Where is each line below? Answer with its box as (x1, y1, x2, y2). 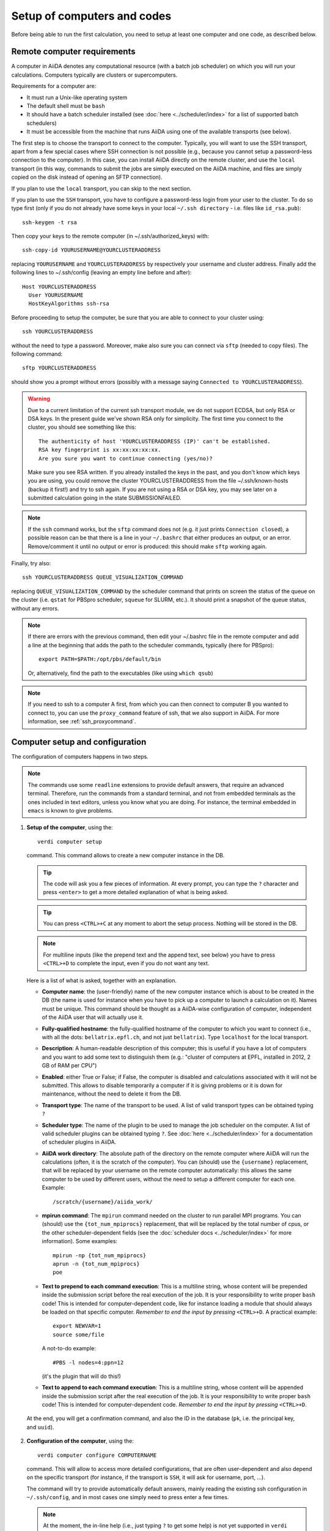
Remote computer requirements (11, 47, 136, 57)
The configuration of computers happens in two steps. (11, 753, 149, 761)
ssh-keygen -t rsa (22, 219, 78, 226)
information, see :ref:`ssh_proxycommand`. (28, 718, 136, 725)
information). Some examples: (42, 1238, 118, 1245)
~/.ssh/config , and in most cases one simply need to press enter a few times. (26, 1494, 229, 1501)
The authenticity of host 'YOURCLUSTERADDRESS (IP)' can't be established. (38, 438, 271, 445)
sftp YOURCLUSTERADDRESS (22, 364, 97, 372)
